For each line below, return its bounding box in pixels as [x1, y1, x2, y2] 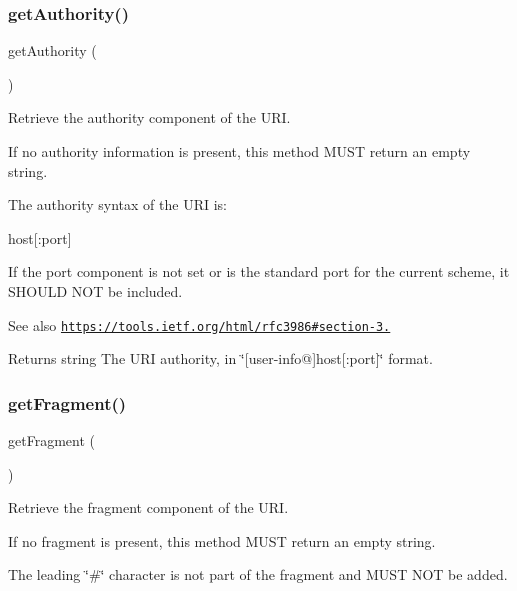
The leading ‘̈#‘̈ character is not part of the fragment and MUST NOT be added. [8, 564, 508, 585]
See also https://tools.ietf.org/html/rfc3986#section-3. [8, 314, 391, 335]
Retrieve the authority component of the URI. [8, 107, 291, 128]
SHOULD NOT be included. [8, 280, 183, 301]
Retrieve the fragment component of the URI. [8, 497, 289, 518]
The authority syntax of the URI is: [8, 194, 227, 215]
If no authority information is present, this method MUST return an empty [8, 141, 471, 161]
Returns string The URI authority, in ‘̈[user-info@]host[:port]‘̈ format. [8, 348, 433, 369]
